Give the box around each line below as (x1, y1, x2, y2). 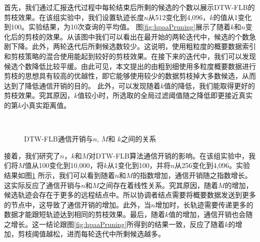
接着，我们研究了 (4, 150, 60, 160)
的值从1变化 (213, 11, 252, 22)
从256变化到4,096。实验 (174, 160, 250, 170)
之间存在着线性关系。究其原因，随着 (99, 179, 218, 190)
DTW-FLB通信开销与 (24, 133, 93, 144)
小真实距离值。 (21, 99, 71, 110)
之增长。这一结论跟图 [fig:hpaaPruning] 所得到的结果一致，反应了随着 (4, 218, 225, 229)
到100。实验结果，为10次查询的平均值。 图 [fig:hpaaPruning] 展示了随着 (4, 21, 230, 32)
